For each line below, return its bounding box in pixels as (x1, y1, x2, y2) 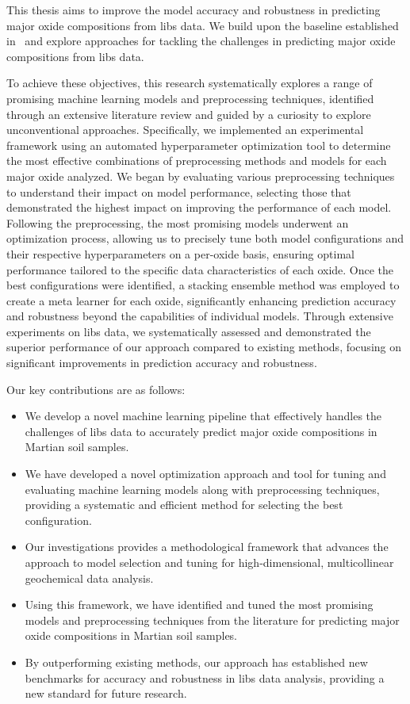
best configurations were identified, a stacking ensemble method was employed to (6, 277, 400, 293)
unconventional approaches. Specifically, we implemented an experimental (6, 121, 364, 138)
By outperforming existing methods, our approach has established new (25, 653, 368, 670)
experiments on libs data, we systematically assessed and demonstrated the (6, 323, 371, 339)
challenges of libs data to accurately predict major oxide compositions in (25, 423, 377, 439)
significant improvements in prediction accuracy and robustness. (6, 354, 317, 371)
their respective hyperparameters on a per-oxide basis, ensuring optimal (6, 245, 354, 262)
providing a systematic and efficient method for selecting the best (25, 496, 343, 513)
